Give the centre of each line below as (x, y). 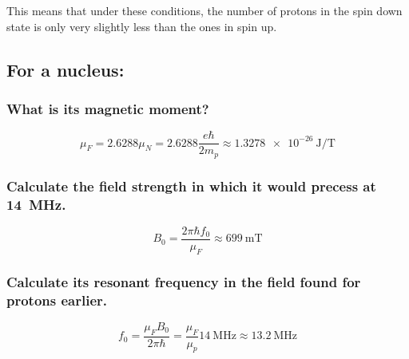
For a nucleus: (66, 69)
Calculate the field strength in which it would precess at (191, 185)
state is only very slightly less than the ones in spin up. (142, 26)
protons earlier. (57, 300)
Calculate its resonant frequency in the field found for (184, 281)
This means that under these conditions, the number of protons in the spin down (204, 10)
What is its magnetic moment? (108, 108)
